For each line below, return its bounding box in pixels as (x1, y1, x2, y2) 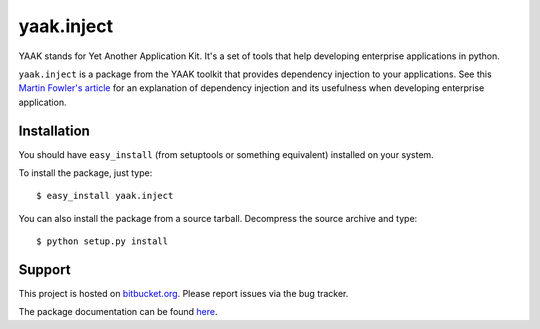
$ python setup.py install (36, 236, 169, 247)
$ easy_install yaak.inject (36, 190, 174, 202)
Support (18, 261, 71, 278)
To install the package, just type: (18, 167, 153, 179)
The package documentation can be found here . (18, 306, 219, 318)
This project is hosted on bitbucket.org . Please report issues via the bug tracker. (18, 288, 349, 300)
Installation (18, 122, 90, 139)
